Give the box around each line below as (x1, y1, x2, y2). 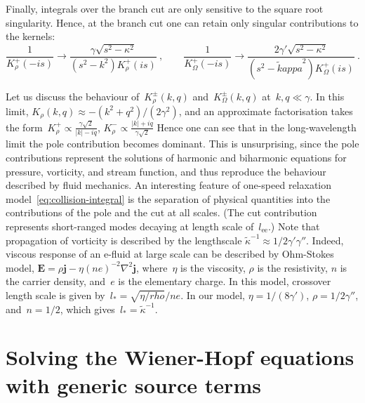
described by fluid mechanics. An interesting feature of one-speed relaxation (6, 178, 332, 192)
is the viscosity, (180, 260, 246, 275)
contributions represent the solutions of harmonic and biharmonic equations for (6, 150, 347, 164)
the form (6, 119, 43, 134)
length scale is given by (6, 287, 105, 302)
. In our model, (180, 287, 245, 302)
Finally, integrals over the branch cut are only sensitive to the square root (6, 1, 324, 15)
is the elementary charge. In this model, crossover (118, 274, 331, 289)
